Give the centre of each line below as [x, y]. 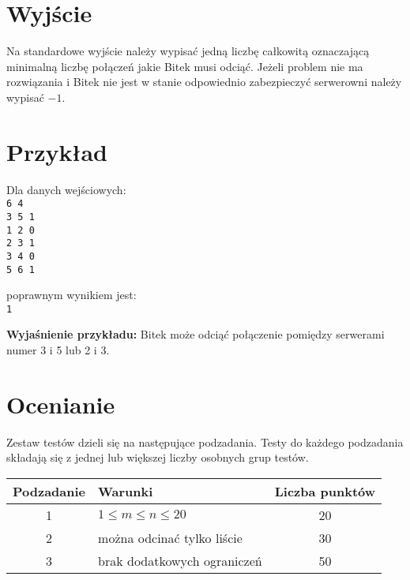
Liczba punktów [325, 491]
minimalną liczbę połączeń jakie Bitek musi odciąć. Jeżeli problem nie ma [185, 66]
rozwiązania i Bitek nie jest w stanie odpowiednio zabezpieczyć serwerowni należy [204, 82]
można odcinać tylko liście [170, 537]
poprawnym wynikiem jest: [71, 295]
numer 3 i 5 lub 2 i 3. [58, 350]
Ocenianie [61, 404]
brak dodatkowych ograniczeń [180, 560]
